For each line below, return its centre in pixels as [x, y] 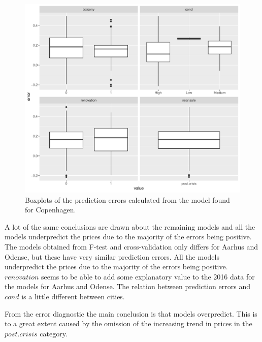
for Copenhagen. [51, 210]
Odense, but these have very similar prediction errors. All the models [112, 256]
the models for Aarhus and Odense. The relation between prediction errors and [127, 286]
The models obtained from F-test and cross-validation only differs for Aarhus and [132, 246]
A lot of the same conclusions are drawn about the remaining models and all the [130, 226]
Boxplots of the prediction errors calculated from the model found [127, 199]
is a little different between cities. [73, 296]
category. [54, 333]
